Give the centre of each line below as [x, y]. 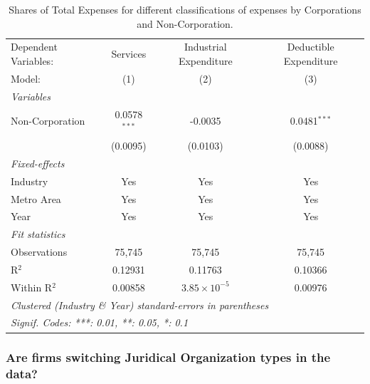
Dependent [34, 47]
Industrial [205, 47]
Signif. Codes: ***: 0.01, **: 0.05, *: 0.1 [100, 322]
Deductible [311, 47]
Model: [26, 78]
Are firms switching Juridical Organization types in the [168, 357]
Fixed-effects [38, 163]
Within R [32, 287]
